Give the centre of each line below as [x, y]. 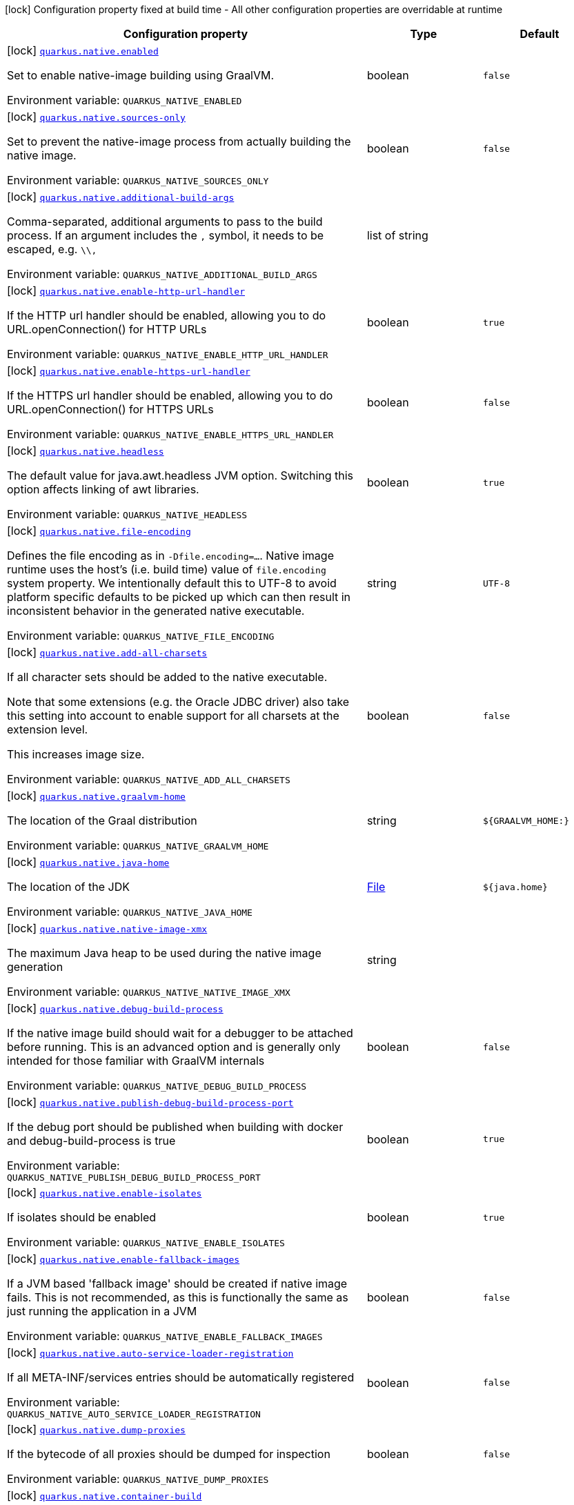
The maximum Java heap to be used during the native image [164, 953]
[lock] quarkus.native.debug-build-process [115, 1008]
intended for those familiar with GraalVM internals [136, 1061]
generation [35, 967]
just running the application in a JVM [102, 1311]
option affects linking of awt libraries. [103, 489]
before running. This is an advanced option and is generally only [174, 1047]
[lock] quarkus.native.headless [86, 451]
